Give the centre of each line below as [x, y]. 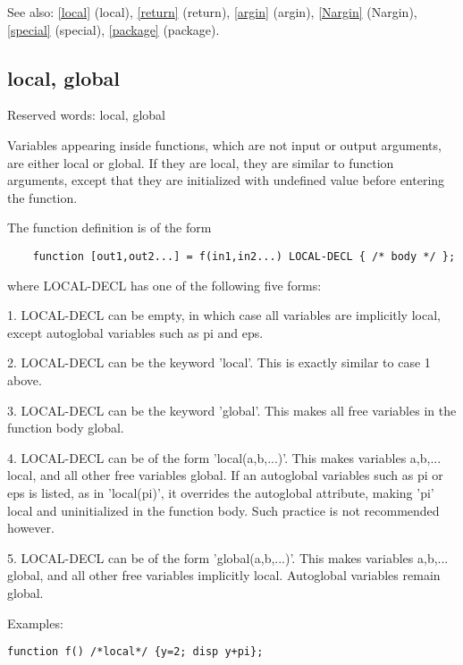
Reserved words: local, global [86, 115]
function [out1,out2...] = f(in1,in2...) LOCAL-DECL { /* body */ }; [244, 256]
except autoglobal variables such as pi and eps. [135, 332]
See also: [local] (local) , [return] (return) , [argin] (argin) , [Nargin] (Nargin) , [212, 12]
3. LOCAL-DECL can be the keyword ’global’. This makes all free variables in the [232, 410]
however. [31, 528]
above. [25, 379]
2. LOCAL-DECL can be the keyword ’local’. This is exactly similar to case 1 [219, 362]
